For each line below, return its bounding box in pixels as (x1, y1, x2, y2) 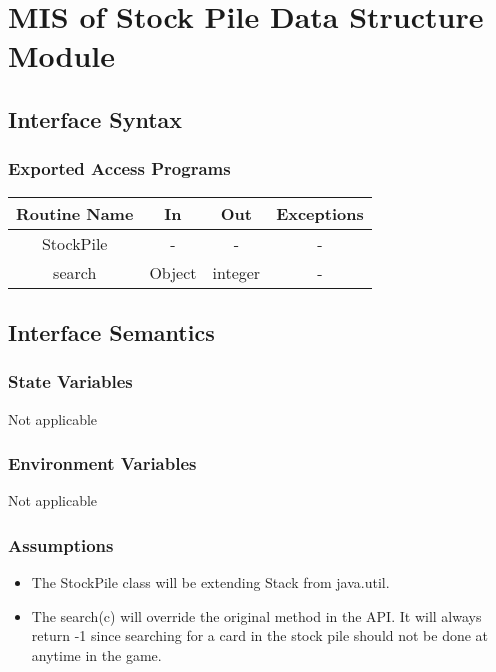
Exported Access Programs (8, 156, 231, 181)
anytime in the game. (31, 644, 162, 665)
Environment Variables (8, 451, 197, 476)
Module (8, 35, 116, 76)
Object (149, 260, 197, 284)
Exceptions (276, 201, 364, 225)
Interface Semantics (8, 316, 215, 347)
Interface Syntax (8, 103, 183, 134)
